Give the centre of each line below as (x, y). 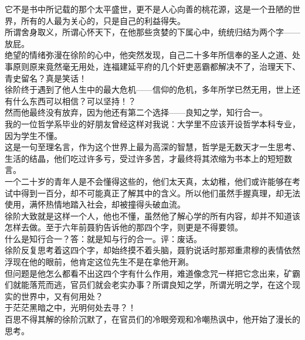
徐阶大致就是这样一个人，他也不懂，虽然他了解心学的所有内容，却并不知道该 (152, 215)
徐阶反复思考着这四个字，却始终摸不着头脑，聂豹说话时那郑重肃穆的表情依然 (152, 250)
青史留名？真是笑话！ (46, 78)
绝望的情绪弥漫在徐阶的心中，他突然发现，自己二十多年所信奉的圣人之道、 (148, 55)
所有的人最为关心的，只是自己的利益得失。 (103, 20)
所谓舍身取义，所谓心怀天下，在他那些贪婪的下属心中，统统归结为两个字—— (152, 32)
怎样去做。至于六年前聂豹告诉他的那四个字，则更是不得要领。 (124, 227)
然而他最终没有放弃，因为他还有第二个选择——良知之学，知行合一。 (136, 112)
